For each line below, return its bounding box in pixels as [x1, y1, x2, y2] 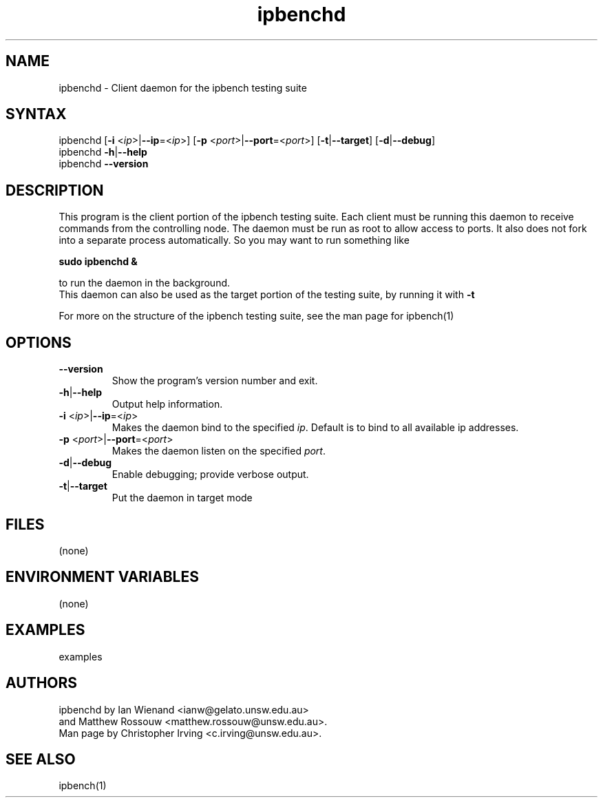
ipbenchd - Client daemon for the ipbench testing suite [59, 81, 307, 94]
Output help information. [112, 398, 223, 410]
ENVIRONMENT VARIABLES [6, 568, 199, 586]
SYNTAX [6, 105, 67, 123]
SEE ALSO [6, 750, 76, 768]
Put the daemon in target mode [112, 492, 253, 504]
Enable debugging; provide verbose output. [112, 468, 309, 481]
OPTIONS [6, 333, 72, 351]
